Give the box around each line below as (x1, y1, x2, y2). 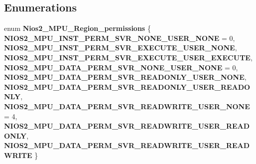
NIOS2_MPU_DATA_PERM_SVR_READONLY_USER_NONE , (4, 72, 247, 82)
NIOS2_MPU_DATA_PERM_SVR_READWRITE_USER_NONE (4, 101, 250, 111)
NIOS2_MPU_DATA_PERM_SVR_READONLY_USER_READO (4, 81, 251, 92)
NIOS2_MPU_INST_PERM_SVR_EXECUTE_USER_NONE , (4, 42, 237, 53)
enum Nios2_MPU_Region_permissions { (4, 23, 151, 33)
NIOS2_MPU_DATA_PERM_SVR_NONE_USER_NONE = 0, (4, 62, 238, 72)
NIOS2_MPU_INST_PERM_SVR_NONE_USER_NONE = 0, (4, 32, 235, 43)
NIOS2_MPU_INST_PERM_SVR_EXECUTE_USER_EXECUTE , (4, 52, 253, 62)
